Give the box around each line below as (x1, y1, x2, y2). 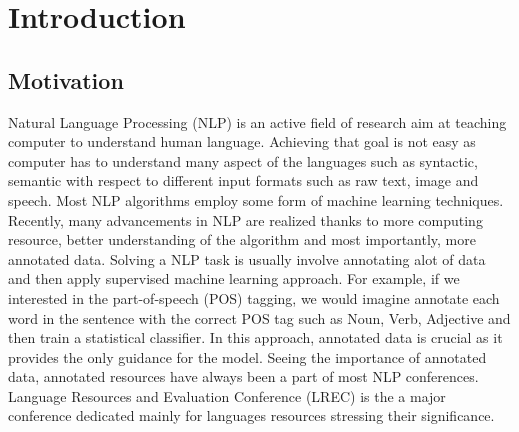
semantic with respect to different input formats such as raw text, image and (8, 170, 479, 191)
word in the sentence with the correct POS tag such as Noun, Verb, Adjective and (8, 307, 511, 328)
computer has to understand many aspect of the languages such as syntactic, (8, 150, 478, 171)
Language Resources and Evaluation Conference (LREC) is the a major (8, 385, 446, 406)
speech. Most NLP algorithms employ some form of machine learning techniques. (8, 189, 504, 210)
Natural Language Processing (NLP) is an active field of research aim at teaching (8, 111, 507, 132)
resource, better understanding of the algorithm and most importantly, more (8, 229, 476, 250)
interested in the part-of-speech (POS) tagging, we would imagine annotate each (8, 287, 500, 308)
